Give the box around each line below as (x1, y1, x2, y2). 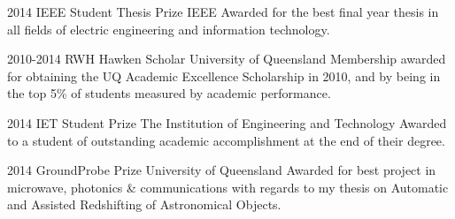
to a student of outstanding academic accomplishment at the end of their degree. (7, 131, 445, 149)
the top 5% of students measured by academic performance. (7, 84, 331, 102)
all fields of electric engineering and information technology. (7, 19, 330, 38)
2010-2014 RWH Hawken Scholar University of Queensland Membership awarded (7, 49, 446, 68)
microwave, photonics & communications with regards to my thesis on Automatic (7, 177, 449, 196)
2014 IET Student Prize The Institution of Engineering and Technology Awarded (7, 113, 447, 132)
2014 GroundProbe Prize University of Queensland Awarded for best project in (7, 161, 436, 179)
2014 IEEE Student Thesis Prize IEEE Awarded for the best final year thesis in (7, 3, 439, 20)
